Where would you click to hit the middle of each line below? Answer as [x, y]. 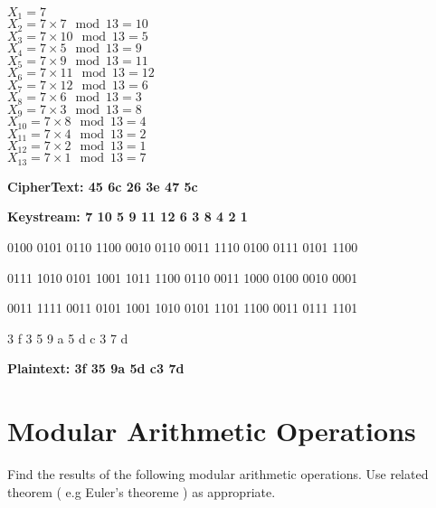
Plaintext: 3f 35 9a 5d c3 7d [96, 368]
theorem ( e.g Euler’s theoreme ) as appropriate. [142, 491]
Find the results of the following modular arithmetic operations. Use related [218, 474]
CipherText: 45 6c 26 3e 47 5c [103, 186]
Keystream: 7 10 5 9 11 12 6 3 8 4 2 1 [128, 216]
